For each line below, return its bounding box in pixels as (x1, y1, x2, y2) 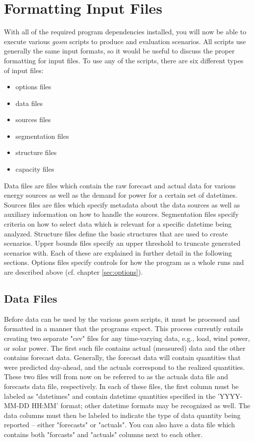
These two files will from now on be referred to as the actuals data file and (4, 371, 228, 382)
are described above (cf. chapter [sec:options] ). (4, 267, 143, 277)
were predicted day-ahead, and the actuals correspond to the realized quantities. (4, 362, 245, 372)
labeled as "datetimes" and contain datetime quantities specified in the (4, 390, 216, 401)
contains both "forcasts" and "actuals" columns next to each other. (4, 429, 203, 439)
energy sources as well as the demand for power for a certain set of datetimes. (4, 190, 237, 200)
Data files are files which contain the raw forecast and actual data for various (4, 180, 236, 190)
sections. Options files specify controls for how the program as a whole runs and (4, 257, 244, 267)
